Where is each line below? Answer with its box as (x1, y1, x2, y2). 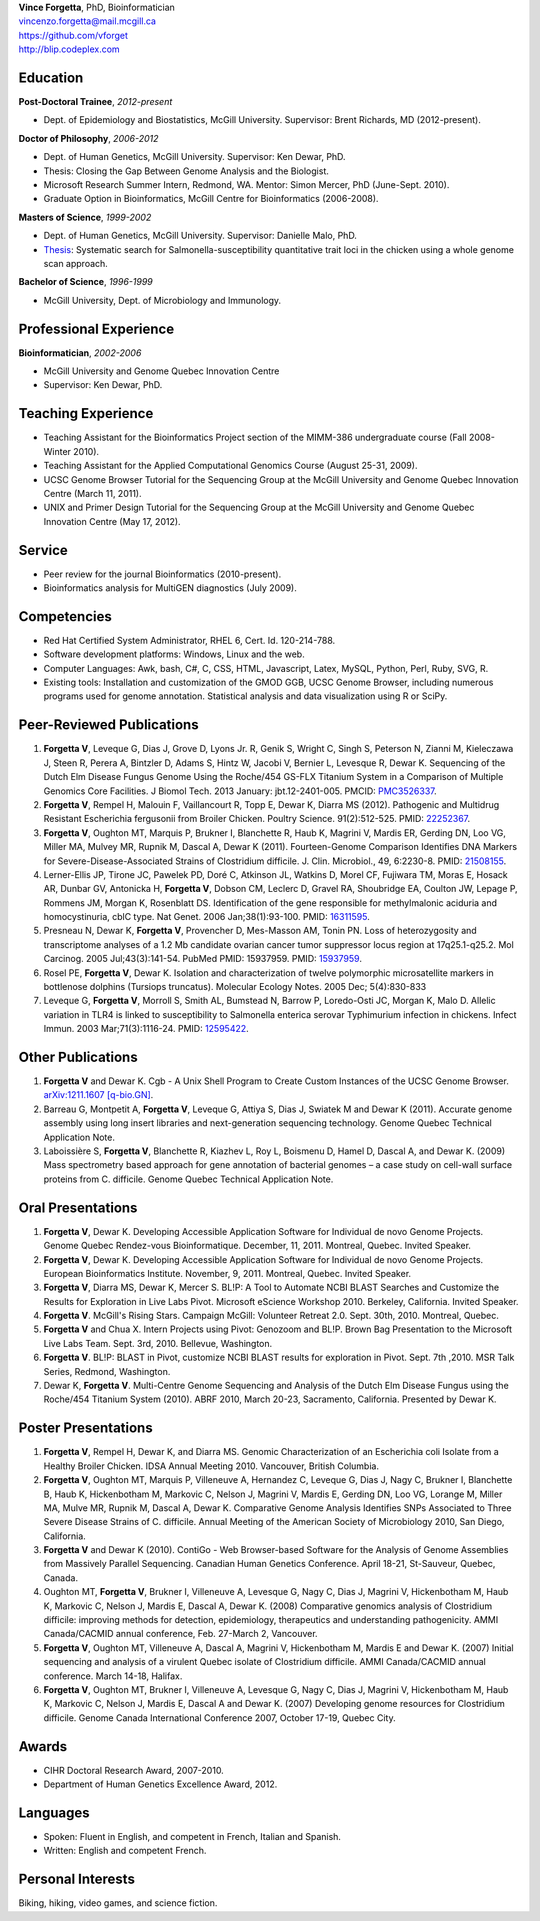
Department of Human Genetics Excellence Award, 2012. (43, 1778, 278, 1790)
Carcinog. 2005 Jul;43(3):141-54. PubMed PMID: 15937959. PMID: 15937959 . (43, 953, 362, 965)
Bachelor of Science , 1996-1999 (18, 276, 154, 288)
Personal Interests (18, 1871, 135, 1888)
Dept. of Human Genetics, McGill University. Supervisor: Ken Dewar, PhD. (43, 151, 346, 163)
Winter (43, 445, 72, 457)
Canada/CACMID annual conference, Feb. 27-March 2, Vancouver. (43, 1628, 319, 1640)
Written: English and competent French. (43, 1845, 207, 1857)
